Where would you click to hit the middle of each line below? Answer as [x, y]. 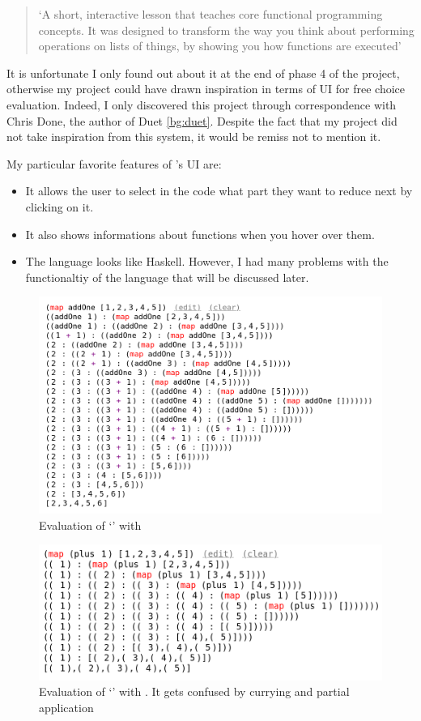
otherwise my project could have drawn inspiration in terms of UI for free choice [206, 89]
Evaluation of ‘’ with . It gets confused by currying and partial [194, 691]
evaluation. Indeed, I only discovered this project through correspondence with [202, 104]
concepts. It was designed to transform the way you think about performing [226, 30]
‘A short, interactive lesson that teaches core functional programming [210, 14]
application [66, 707]
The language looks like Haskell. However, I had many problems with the [207, 261]
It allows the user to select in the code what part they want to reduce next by [219, 191]
